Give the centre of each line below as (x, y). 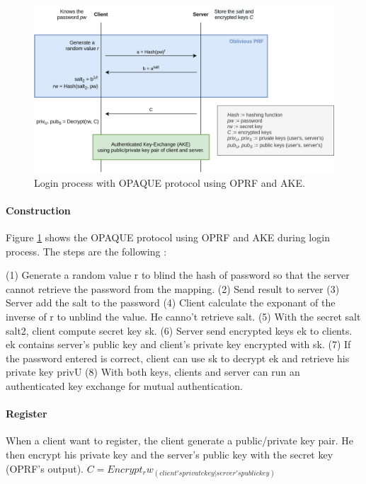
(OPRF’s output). (45, 468)
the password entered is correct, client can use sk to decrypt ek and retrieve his (178, 358)
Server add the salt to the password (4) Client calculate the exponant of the (171, 302)
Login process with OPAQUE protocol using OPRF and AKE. (170, 182)
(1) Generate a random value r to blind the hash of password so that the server (178, 275)
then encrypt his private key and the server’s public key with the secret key (170, 454)
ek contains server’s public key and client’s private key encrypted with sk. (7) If (178, 344)
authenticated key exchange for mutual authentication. (124, 385)
